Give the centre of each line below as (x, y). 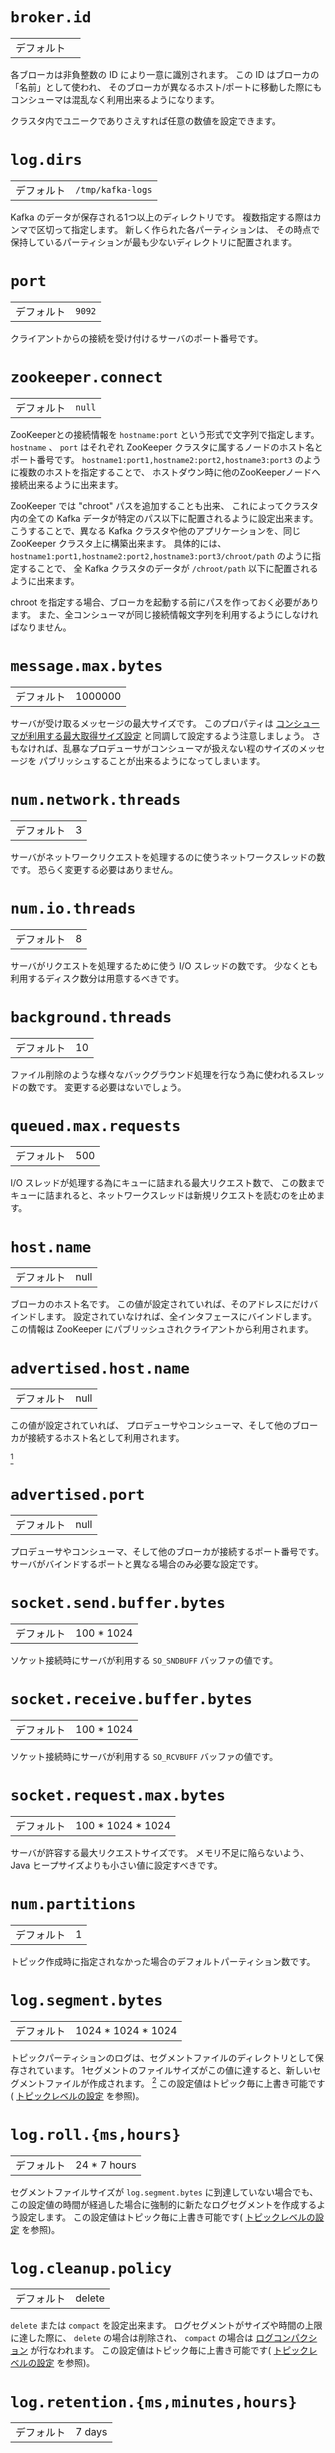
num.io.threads (73, 908)
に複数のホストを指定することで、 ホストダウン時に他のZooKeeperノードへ (165, 472)
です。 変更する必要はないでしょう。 (111, 1087)
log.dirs (46, 160)
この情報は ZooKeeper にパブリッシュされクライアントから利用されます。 (162, 1329)
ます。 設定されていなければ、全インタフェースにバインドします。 (181, 1317)
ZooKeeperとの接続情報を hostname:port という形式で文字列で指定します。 (165, 434)
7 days (91, 2432)
